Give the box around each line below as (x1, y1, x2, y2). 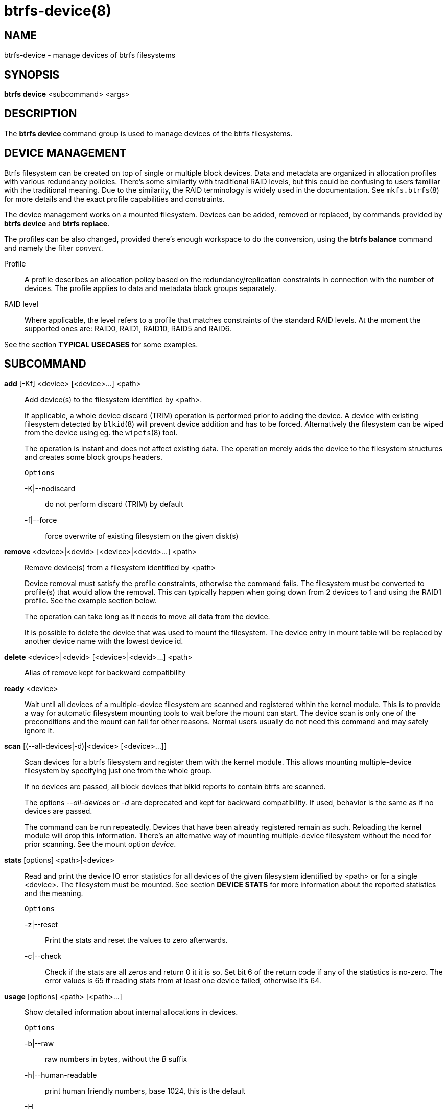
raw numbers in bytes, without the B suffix (45, 1054, 187, 1063)
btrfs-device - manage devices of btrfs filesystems (4, 51, 176, 60)
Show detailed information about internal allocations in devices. (25, 1007, 238, 1017)
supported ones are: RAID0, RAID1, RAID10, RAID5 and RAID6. (25, 324, 232, 333)
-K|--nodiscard (25, 483, 76, 493)
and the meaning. (25, 888, 83, 898)
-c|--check (25, 951, 62, 960)
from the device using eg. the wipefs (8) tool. (25, 428, 178, 437)
